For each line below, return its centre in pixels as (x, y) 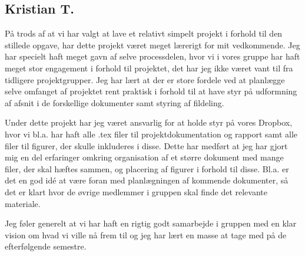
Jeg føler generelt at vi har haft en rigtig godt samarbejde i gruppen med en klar (151, 223)
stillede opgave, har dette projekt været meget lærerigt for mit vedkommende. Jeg (152, 45)
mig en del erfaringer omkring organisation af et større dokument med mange (144, 157)
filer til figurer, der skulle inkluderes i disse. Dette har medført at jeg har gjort (146, 145)
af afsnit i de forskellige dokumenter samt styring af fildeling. (115, 102)
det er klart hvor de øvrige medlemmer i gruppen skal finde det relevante (136, 191)
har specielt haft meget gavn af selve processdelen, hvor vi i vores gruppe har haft (152, 56)
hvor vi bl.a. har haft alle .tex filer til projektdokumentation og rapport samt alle (151, 134)
